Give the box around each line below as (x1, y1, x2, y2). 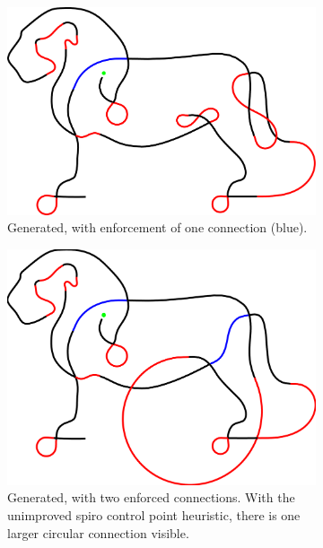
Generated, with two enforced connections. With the (7, 488, 295, 507)
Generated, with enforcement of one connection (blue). (7, 218, 308, 237)
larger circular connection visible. (7, 523, 189, 542)
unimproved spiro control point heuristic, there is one (7, 506, 301, 525)
